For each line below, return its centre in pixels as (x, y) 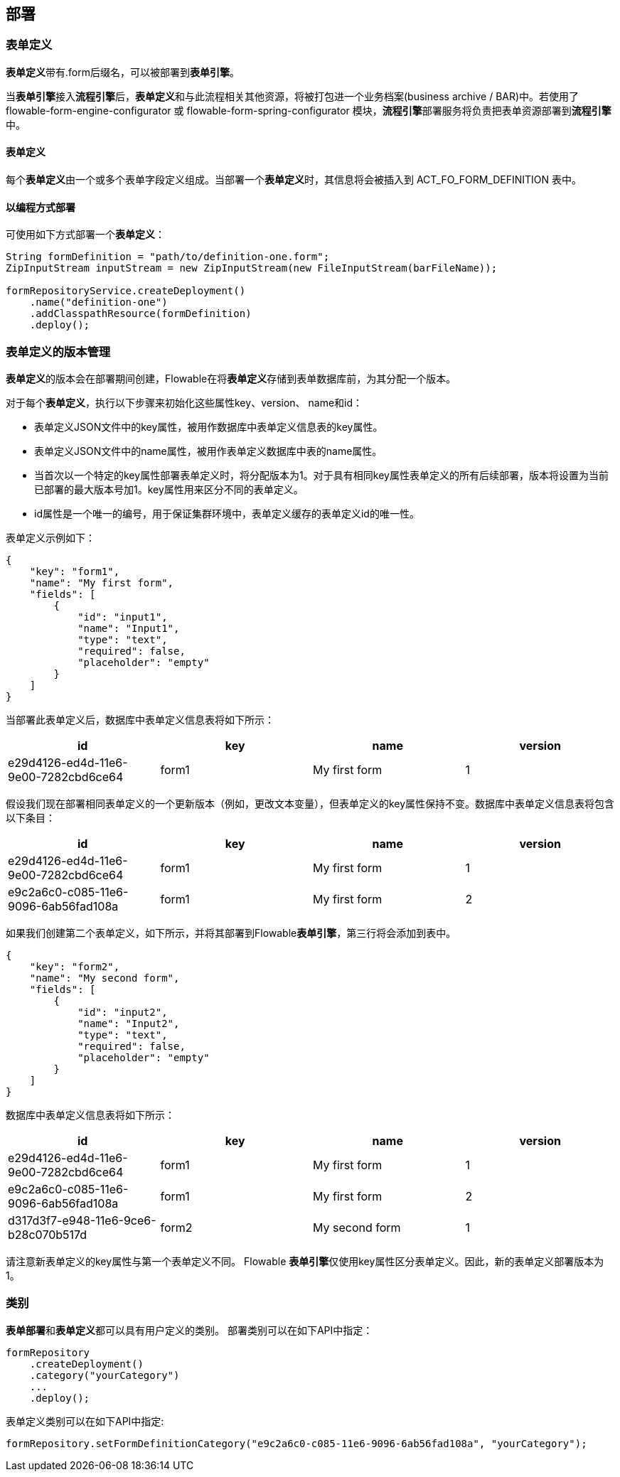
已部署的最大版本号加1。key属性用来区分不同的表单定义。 (169, 489)
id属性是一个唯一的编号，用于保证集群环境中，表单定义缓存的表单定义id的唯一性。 (227, 513)
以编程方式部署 (41, 207)
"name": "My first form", (102, 582)
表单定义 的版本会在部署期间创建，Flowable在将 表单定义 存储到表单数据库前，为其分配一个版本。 (231, 378)
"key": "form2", (75, 966)
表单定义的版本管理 (58, 351)
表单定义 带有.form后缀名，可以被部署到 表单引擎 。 (123, 72)
